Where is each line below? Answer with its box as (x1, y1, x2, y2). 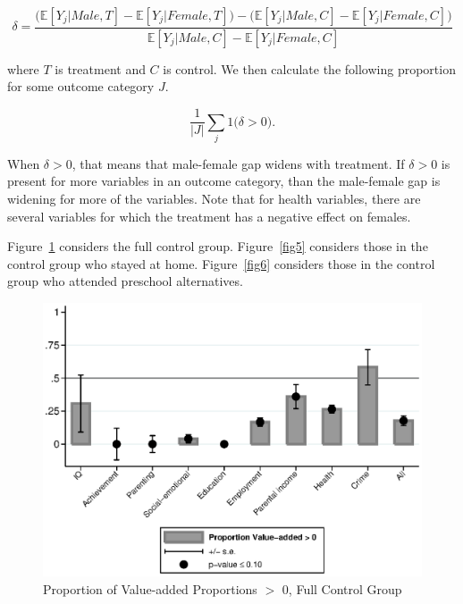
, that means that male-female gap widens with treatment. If (72, 154, 405, 172)
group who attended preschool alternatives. (7, 272, 243, 290)
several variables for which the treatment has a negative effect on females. (7, 206, 411, 225)
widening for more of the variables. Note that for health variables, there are (7, 189, 421, 208)
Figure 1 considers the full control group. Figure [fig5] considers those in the (7, 237, 428, 256)
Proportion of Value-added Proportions (43, 580, 257, 599)
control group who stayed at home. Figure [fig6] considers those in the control (7, 254, 435, 273)
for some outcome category (7, 77, 155, 96)
